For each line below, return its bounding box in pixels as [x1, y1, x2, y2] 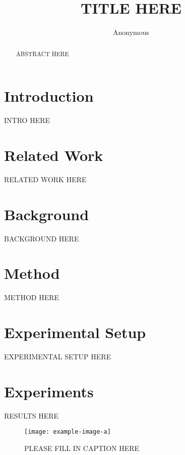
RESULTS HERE [4, 410, 59, 421]
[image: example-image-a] [24, 428, 111, 436]
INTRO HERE [4, 115, 50, 126]
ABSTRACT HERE [16, 49, 69, 58]
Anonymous [112, 27, 150, 37]
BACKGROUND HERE [4, 233, 79, 243]
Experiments [4, 381, 94, 401]
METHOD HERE [4, 292, 59, 303]
